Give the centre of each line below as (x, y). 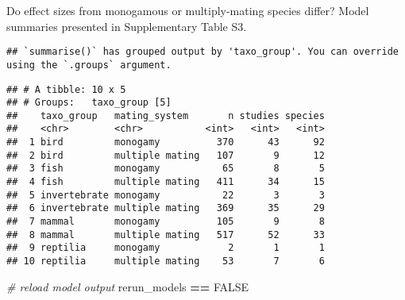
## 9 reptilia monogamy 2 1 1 (166, 248)
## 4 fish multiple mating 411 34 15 (166, 182)
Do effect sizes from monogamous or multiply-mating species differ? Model (188, 10)
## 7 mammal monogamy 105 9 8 (166, 222)
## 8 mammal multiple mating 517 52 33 (166, 235)
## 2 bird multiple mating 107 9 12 (166, 155)
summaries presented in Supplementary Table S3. (127, 26)
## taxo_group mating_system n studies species (166, 115)
